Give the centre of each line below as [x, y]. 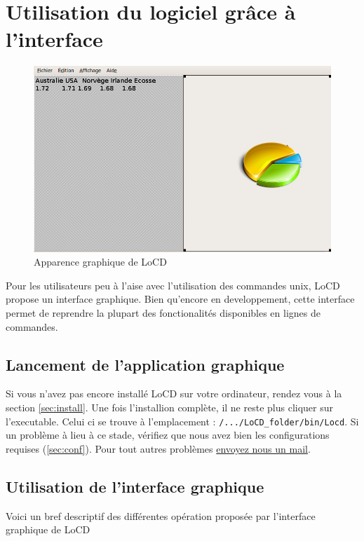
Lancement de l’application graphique [145, 364]
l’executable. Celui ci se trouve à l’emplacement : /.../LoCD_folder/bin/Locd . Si [182, 421]
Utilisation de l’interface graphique [135, 486]
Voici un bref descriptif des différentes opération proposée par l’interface [161, 515]
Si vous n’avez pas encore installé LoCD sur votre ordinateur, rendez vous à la [174, 393]
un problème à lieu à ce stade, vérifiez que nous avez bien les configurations [168, 435]
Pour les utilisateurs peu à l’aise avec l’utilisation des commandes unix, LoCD [173, 285]
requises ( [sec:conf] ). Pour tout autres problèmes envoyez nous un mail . [158, 448]
